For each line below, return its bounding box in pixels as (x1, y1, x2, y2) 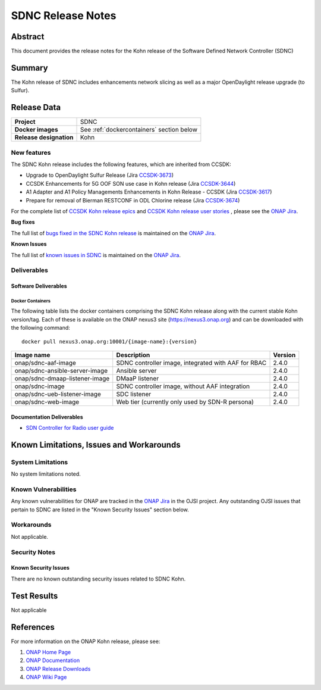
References (11, 622, 55, 632)
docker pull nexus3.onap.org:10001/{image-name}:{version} (21, 338, 197, 345)
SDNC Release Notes (11, 9, 117, 22)
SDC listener (116, 390, 152, 398)
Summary (11, 63, 48, 73)
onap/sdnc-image (14, 382, 65, 391)
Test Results (11, 591, 58, 601)
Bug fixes (11, 218, 35, 226)
